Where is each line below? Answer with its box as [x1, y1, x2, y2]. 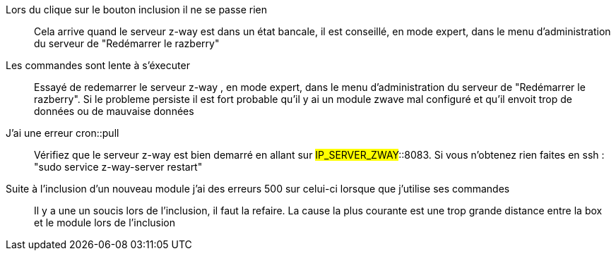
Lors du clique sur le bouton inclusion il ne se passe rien [6, 4, 268, 16]
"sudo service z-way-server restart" [34, 161, 203, 173]
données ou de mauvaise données [34, 105, 194, 117]
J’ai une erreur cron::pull [6, 127, 119, 139]
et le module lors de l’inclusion [34, 217, 176, 228]
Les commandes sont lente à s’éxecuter [6, 59, 190, 71]
